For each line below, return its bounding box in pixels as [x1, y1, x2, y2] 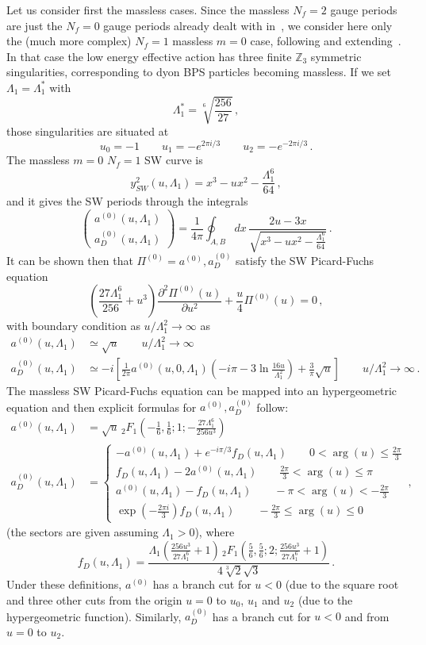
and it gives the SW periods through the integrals [6, 193, 248, 209]
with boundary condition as [6, 317, 140, 334]
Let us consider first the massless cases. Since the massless [6, 2, 290, 17]
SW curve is [144, 152, 203, 168]
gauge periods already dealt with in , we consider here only [103, 17, 393, 33]
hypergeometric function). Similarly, [6, 608, 182, 624]
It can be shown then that [6, 251, 133, 268]
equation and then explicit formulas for [6, 398, 197, 415]
